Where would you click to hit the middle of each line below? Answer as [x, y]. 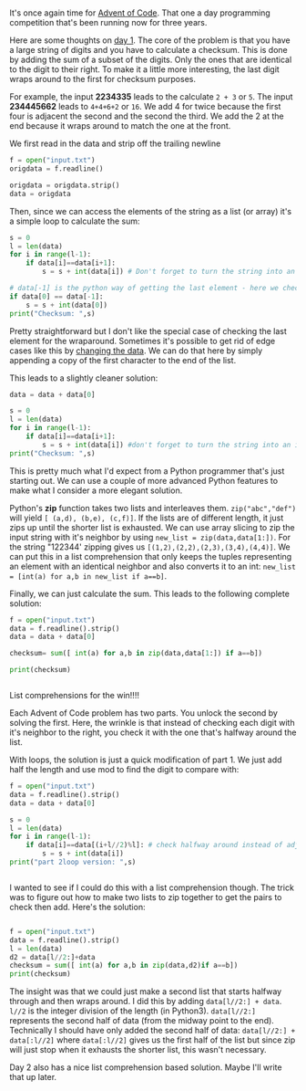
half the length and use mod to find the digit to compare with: [124, 770]
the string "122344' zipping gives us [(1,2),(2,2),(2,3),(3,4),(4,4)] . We [150, 547]
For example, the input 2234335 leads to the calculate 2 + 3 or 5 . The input [151, 97]
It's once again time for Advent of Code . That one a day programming [140, 13]
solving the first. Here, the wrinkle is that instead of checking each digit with [152, 723]
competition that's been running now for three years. [108, 23]
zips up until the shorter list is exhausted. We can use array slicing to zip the [152, 527]
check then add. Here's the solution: [77, 907]
